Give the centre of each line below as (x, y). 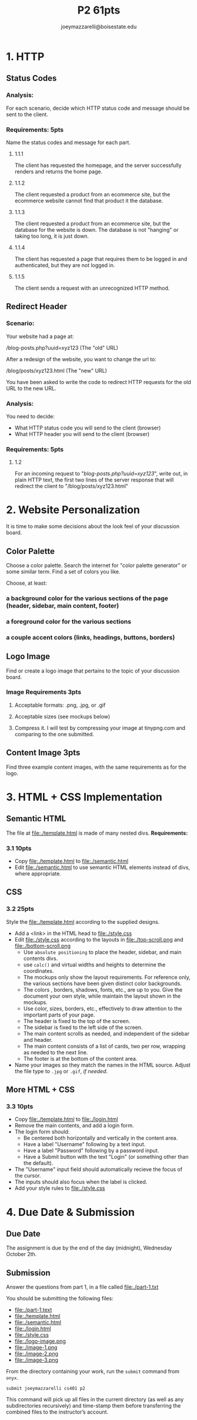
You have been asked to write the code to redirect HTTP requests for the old (98, 382)
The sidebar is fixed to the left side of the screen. (83, 1027)
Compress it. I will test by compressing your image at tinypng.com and (100, 728)
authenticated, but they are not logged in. (65, 265)
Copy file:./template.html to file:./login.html (66, 1119)
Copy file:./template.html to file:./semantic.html (71, 861)
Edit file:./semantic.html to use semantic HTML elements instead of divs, (102, 867)
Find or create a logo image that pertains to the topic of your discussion (93, 671)
